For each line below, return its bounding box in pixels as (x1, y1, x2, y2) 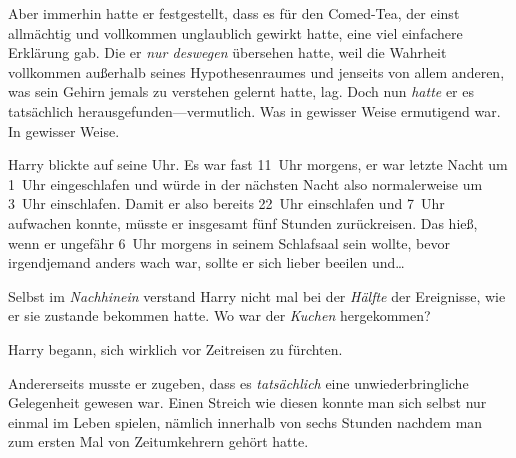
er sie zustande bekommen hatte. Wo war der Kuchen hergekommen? (8, 305, 431, 326)
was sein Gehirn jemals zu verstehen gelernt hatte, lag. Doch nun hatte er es (8, 81, 474, 102)
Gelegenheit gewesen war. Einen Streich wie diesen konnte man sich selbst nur (8, 392, 487, 413)
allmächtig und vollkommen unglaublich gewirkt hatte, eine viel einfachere (8, 22, 463, 43)
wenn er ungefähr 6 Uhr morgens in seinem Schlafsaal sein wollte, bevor (8, 232, 450, 253)
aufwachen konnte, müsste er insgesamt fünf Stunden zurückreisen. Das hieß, (8, 212, 478, 233)
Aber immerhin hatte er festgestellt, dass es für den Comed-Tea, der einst (8, 3, 460, 23)
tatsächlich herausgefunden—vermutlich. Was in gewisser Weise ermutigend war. (8, 100, 501, 121)
